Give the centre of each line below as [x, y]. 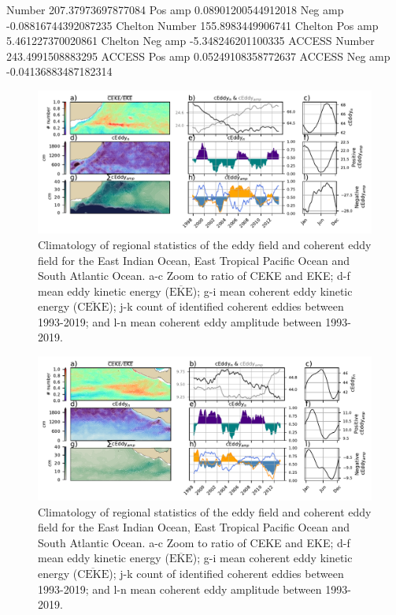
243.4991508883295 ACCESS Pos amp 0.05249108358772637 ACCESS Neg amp [198, 56]
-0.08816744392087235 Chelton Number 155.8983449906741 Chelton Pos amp [192, 25]
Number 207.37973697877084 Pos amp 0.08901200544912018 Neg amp [175, 9]
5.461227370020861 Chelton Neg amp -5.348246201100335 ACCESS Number [191, 41]
